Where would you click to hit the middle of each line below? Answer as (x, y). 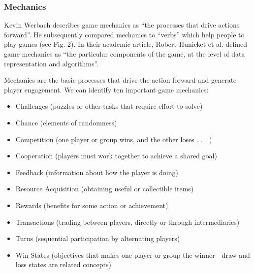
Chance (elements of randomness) (66, 122)
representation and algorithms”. (51, 63)
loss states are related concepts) (63, 264)
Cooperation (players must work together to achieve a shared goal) (116, 156)
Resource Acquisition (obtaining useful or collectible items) (105, 189)
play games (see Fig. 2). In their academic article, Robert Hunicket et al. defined (126, 44)
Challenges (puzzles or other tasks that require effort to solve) (109, 106)
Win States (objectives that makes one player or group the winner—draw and (133, 255)
